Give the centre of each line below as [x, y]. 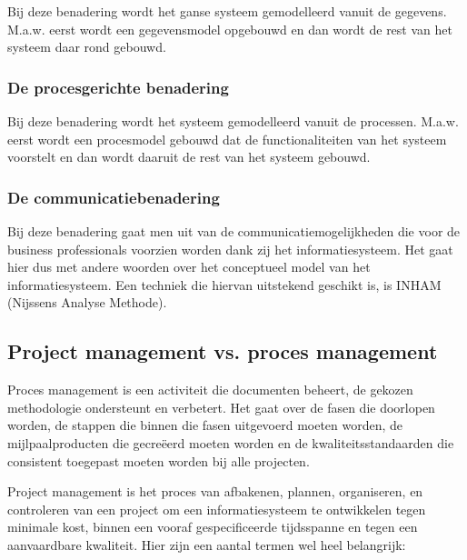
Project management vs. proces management [223, 351]
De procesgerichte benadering [118, 87]
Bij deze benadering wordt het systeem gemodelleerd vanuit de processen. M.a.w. [233, 121]
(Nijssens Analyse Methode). [87, 302]
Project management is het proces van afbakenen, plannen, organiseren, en [215, 491]
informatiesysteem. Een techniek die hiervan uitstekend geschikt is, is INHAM [224, 284]
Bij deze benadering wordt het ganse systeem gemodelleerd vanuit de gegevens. [227, 11]
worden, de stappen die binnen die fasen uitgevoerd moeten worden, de [205, 425]
